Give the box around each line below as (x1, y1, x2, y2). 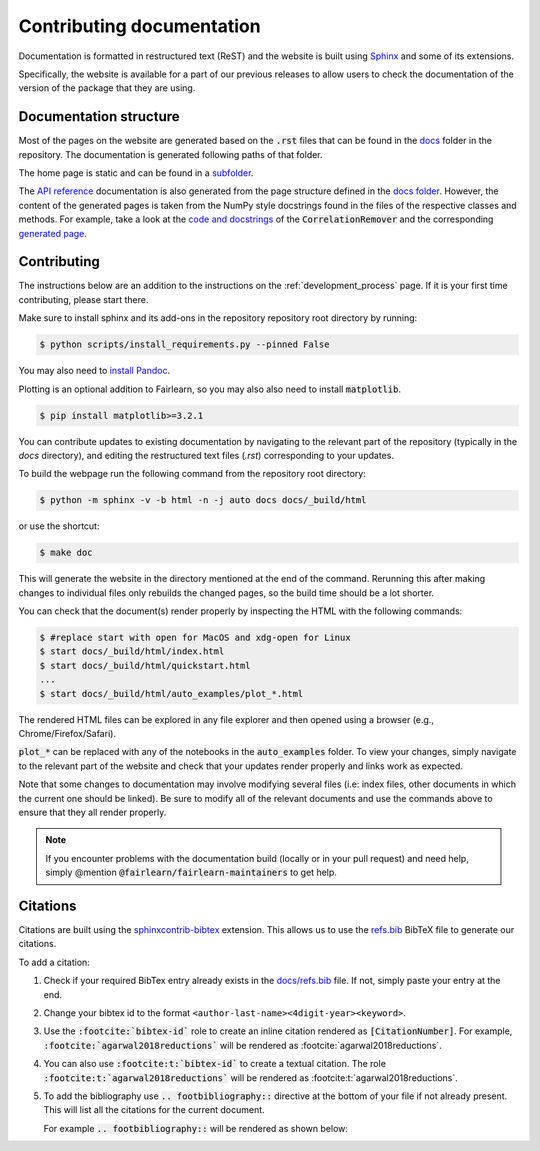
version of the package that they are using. (18, 82, 196, 94)
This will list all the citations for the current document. (43, 1104, 265, 1116)
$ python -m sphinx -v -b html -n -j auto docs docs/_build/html (39, 495, 367, 506)
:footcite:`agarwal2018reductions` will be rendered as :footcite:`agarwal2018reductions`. (43, 1039, 442, 1051)
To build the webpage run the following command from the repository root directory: (18, 468, 367, 480)
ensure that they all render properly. (18, 806, 167, 818)
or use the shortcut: (18, 520, 100, 532)
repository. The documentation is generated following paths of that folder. (18, 148, 324, 160)
